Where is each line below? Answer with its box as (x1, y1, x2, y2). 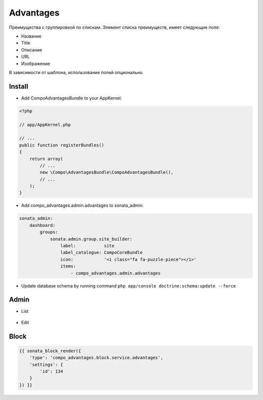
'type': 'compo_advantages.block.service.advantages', (29, 355, 163, 360)
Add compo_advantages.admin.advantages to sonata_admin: (21, 202, 144, 208)
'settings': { (29, 361, 63, 367)
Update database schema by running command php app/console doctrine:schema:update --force (21, 283, 236, 289)
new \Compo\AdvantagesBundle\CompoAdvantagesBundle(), (39, 170, 174, 175)
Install (9, 82, 29, 90)
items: (60, 263, 76, 269)
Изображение (21, 60, 51, 66)
